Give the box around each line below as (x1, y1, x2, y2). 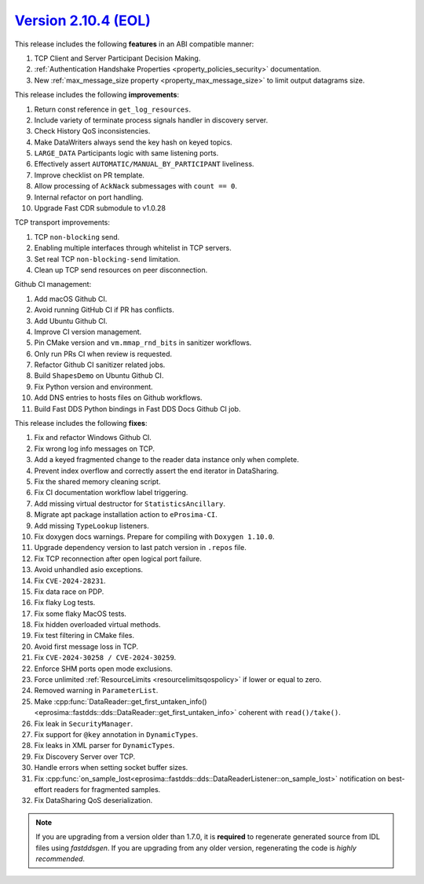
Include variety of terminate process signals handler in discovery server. (34, 115, 269, 125)
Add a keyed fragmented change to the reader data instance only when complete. (34, 455, 300, 464)
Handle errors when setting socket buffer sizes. (34, 763, 188, 772)
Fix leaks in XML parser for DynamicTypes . (34, 741, 175, 750)
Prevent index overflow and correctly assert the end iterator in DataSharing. (34, 466, 279, 475)
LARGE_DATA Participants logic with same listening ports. (34, 149, 219, 158)
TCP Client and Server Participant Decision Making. (34, 53, 201, 63)
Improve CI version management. (34, 327, 142, 336)
